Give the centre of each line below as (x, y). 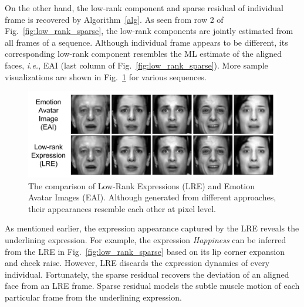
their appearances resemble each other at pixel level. (122, 208)
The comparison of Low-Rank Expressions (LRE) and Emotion (141, 185)
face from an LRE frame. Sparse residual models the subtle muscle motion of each (152, 286)
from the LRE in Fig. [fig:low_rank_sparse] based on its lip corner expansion (145, 251)
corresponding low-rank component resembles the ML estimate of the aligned (143, 54)
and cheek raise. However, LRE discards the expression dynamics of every (137, 263)
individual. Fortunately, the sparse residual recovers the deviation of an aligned (147, 274)
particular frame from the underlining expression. (93, 297)
